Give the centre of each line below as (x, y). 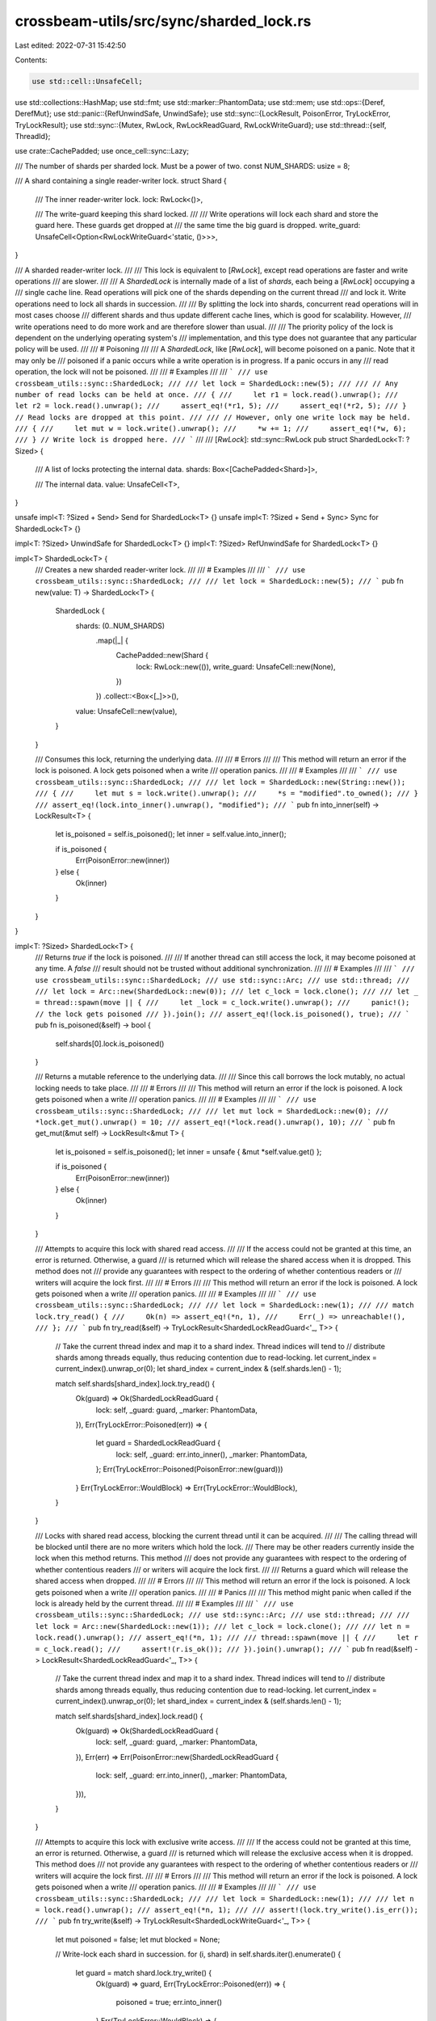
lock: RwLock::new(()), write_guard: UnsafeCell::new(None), (236, 666)
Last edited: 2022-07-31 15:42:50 (71, 45)
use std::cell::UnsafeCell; (87, 81)
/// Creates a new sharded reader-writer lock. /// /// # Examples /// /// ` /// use (170, 569)
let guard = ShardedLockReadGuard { (158, 1443)
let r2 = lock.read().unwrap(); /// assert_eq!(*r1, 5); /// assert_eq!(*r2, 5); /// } (211, 406)
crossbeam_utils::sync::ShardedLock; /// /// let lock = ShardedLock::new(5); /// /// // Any (207, 383)
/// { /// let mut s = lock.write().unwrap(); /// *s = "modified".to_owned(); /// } (227, 793)
